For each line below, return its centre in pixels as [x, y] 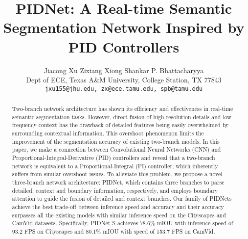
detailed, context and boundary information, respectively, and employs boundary [115, 190]
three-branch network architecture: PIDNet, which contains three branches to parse [118, 182]
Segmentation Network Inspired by [124, 27]
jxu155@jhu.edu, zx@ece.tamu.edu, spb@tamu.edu [124, 89]
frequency [24, 125]
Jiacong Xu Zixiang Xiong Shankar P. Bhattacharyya [124, 70]
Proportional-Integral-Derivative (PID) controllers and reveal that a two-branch [113, 158]
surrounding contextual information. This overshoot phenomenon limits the [108, 133]
